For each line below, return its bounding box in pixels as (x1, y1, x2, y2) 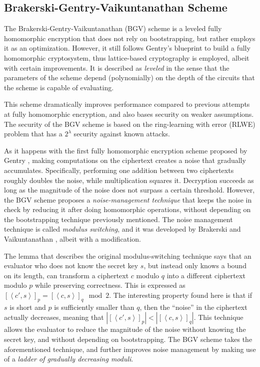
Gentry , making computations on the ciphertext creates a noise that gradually (4, 155, 246, 165)
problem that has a (4, 128, 62, 139)
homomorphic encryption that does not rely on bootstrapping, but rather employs (4, 33, 255, 43)
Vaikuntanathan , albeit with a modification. (4, 234, 141, 244)
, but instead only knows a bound (143, 260, 246, 271)
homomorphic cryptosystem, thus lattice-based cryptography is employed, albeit (4, 52, 249, 63)
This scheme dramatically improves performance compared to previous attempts (4, 99, 250, 109)
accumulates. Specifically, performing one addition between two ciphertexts (4, 164, 234, 175)
